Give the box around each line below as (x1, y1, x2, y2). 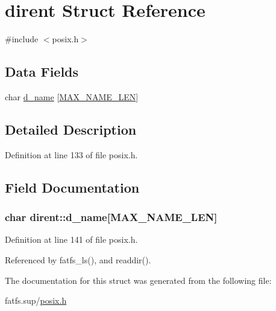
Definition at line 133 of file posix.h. (5, 148, 138, 161)
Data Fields (5, 62, 79, 81)
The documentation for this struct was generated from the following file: (5, 274, 272, 286)
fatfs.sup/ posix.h (5, 294, 67, 307)
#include (5, 33, 39, 45)
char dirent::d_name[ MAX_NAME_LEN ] (5, 210, 218, 225)
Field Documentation (5, 178, 140, 196)
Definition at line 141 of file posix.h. (5, 233, 138, 246)
